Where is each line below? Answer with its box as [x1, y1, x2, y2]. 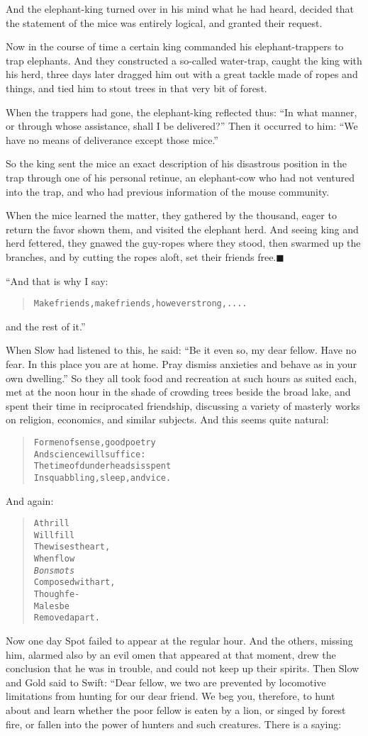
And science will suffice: [33, 449, 146, 459]
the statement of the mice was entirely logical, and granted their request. [6, 15, 323, 30]
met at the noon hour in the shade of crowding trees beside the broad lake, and [6, 384, 351, 399]
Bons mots [33, 565, 75, 576]
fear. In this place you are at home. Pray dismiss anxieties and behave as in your [6, 356, 357, 371]
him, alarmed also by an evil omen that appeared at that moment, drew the [6, 647, 336, 662]
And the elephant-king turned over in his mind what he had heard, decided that [6, 1, 355, 16]
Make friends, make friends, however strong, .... [33, 299, 247, 309]
